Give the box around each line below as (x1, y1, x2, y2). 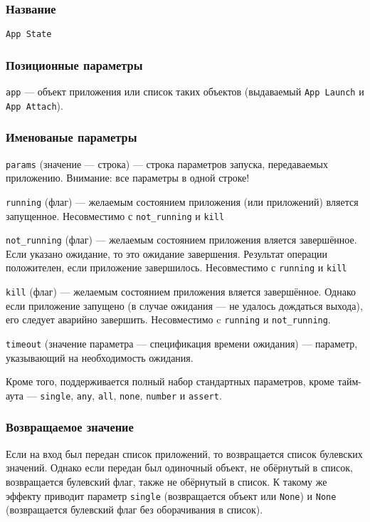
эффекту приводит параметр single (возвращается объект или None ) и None (6, 488, 337, 503)
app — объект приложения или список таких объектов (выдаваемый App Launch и (6, 84, 364, 99)
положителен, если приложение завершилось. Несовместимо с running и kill (6, 260, 347, 275)
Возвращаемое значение (6, 418, 134, 436)
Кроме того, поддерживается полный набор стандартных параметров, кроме (6, 374, 334, 389)
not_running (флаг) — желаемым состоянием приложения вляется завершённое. (6, 232, 357, 247)
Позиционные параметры (6, 56, 143, 73)
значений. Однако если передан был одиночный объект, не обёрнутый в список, (6, 460, 353, 475)
